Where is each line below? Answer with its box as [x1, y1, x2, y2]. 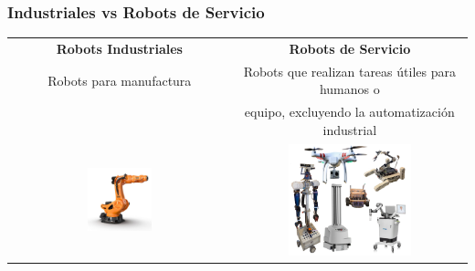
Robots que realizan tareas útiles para [243, 61, 456, 80]
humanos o [319, 79, 380, 99]
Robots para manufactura [47, 70, 192, 89]
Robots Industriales [56, 38, 183, 57]
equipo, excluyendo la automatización [244, 102, 455, 121]
